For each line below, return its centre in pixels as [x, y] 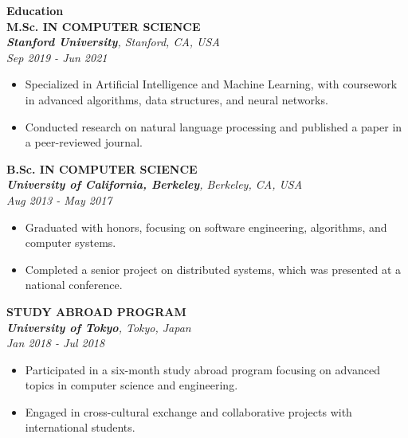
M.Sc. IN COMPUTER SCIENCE [104, 26]
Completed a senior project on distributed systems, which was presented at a [213, 269]
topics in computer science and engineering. [131, 385]
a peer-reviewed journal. [84, 142]
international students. [80, 427]
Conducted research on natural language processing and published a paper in [214, 126]
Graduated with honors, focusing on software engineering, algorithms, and [206, 227]
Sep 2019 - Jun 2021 [57, 57]
